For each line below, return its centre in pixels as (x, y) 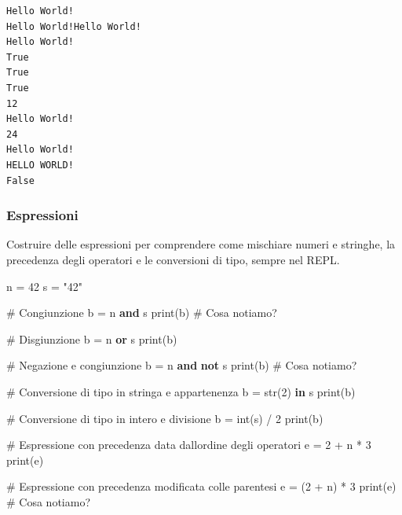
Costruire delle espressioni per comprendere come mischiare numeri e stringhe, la (201, 244)
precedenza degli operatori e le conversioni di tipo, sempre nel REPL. (173, 259)
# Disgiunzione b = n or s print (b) (92, 338)
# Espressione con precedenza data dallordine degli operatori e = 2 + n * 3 (189, 445)
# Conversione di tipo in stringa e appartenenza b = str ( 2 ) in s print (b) (181, 391)
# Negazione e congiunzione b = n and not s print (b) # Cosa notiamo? (182, 365)
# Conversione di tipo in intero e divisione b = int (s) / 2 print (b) (165, 418)
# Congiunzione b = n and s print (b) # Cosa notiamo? (142, 313)
